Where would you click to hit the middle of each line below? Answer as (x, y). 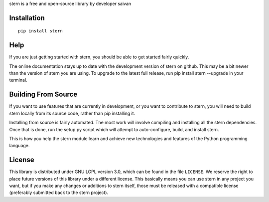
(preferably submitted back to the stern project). (59, 193)
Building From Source (43, 95)
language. (19, 146)
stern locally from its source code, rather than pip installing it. (72, 113)
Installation (27, 18)
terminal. (18, 80)
